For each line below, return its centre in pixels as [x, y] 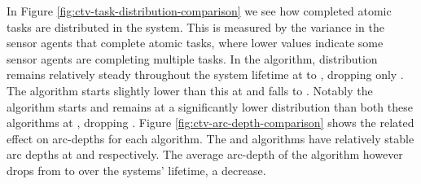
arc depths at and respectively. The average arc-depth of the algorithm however [205, 154]
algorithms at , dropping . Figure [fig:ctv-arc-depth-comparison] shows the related [210, 123]
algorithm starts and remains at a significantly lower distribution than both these [210, 106]
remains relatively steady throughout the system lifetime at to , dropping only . [205, 74]
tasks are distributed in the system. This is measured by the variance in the [195, 26]
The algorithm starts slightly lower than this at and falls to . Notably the [190, 90]
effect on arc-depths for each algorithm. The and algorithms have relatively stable [210, 138]
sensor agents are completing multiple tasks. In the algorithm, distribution [192, 58]
